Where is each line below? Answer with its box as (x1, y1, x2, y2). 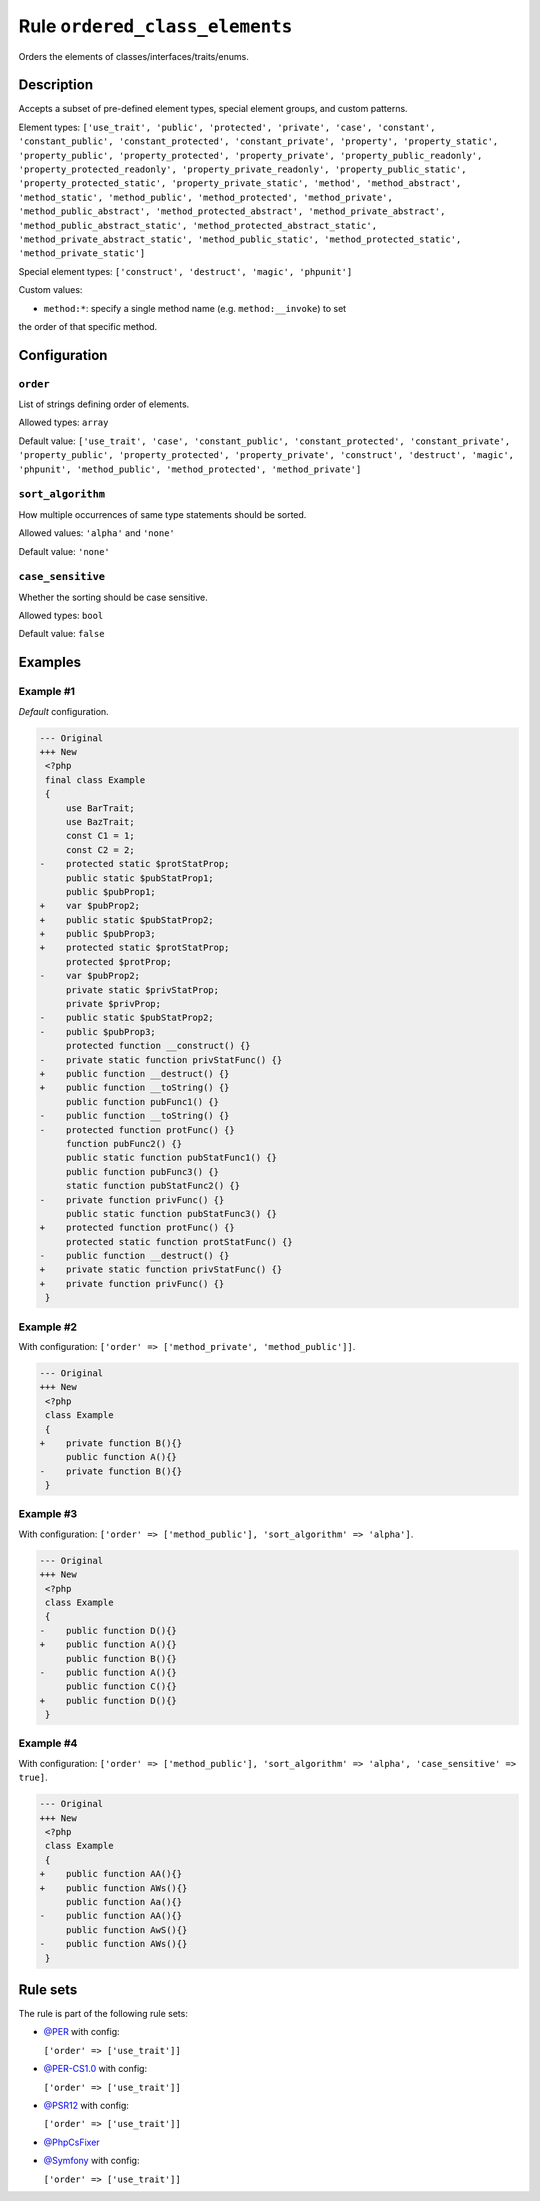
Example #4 (18, 1736, 78, 1750)
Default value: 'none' (18, 545, 110, 557)
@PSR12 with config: (43, 2099, 130, 2111)
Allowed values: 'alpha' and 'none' (18, 527, 175, 539)
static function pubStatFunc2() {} (65, 1180, 240, 1192)
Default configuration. (18, 705, 109, 717)
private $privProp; (65, 998, 162, 1010)
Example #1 (18, 685, 75, 699)
